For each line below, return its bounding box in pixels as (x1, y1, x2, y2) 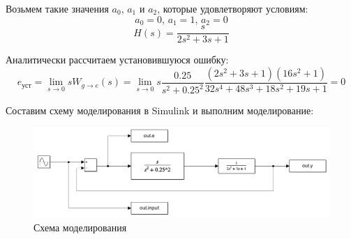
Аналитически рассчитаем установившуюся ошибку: (6, 52, 229, 67)
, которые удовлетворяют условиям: (157, 1, 308, 15)
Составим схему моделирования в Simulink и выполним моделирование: (6, 103, 314, 118)
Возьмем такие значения (6, 1, 109, 15)
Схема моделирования (33, 219, 127, 234)
